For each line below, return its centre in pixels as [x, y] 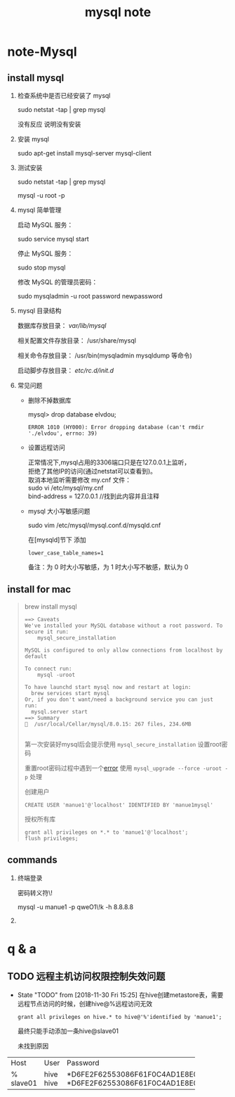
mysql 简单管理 [39, 210]
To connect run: [48, 668]
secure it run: [47, 632]
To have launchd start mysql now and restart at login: [108, 687]
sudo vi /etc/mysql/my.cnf [66, 488]
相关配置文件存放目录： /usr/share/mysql [77, 341]
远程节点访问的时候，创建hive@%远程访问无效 [85, 1003]
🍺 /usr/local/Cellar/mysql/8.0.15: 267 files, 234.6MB [108, 724]
